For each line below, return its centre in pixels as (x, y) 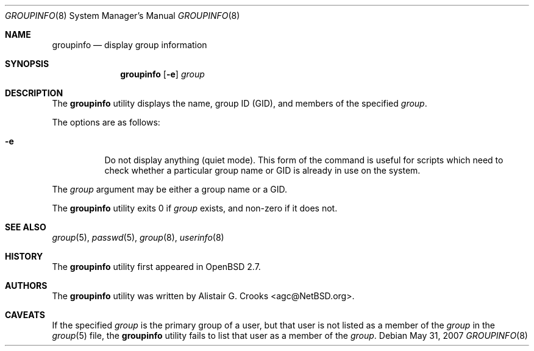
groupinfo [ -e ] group (162, 74)
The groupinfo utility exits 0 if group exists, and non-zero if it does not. (195, 208)
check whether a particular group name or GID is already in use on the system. (262, 170)
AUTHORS (26, 285)
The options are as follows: (106, 122)
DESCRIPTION (34, 93)
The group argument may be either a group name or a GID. (170, 189)
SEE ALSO (26, 227)
